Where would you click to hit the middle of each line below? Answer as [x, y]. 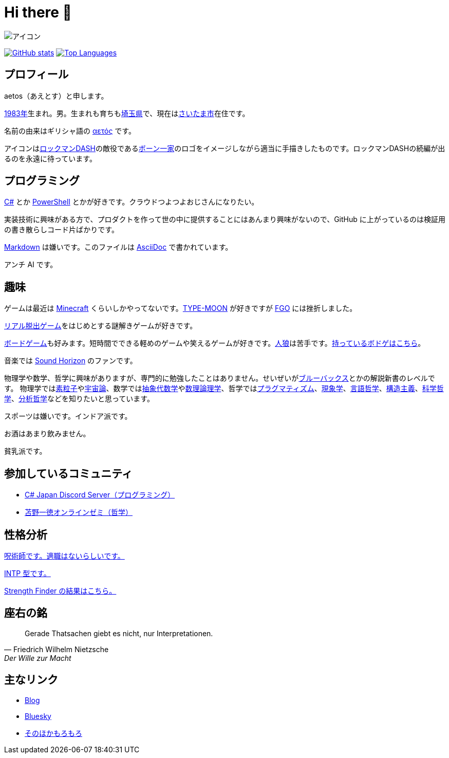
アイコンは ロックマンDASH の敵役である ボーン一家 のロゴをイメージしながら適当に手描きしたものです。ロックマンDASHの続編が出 [225, 148]
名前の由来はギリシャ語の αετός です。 [70, 131]
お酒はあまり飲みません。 [47, 434]
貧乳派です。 [25, 451]
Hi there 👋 [38, 12]
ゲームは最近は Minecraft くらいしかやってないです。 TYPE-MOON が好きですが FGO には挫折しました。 [181, 308]
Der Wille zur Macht [38, 658]
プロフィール [36, 75]
